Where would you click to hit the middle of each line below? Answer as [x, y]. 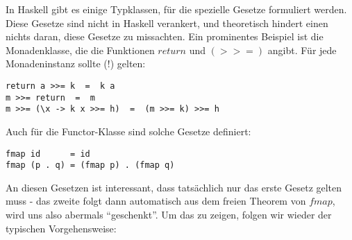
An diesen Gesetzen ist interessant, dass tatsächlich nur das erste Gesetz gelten [174, 187]
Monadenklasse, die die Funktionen [80, 50]
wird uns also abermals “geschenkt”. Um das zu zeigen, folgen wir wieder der [169, 215]
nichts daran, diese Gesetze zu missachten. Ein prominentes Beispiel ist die [165, 36]
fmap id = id [48, 154]
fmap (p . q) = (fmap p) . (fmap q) [90, 165]
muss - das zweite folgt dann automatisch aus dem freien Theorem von [156, 201]
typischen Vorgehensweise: [61, 228]
